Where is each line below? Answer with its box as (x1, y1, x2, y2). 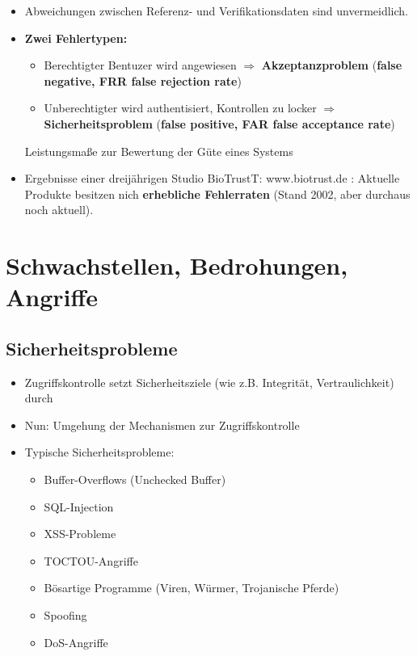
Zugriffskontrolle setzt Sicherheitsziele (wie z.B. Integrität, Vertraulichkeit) (24, 373, 394, 390)
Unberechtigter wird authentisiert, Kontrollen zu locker (44, 99, 317, 116)
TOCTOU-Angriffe (44, 552, 138, 569)
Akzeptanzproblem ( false (261, 57, 402, 74)
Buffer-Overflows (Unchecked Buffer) (44, 471, 226, 488)
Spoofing (44, 607, 87, 624)
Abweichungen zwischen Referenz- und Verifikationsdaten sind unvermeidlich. (24, 2, 409, 19)
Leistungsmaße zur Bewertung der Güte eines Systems (24, 142, 293, 159)
